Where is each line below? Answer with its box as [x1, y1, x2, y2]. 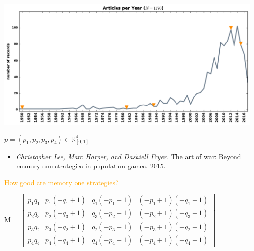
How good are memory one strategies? [4, 177, 118, 187]
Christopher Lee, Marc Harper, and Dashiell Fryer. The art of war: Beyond [16, 151, 241, 161]
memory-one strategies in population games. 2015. [16, 161, 166, 171]
